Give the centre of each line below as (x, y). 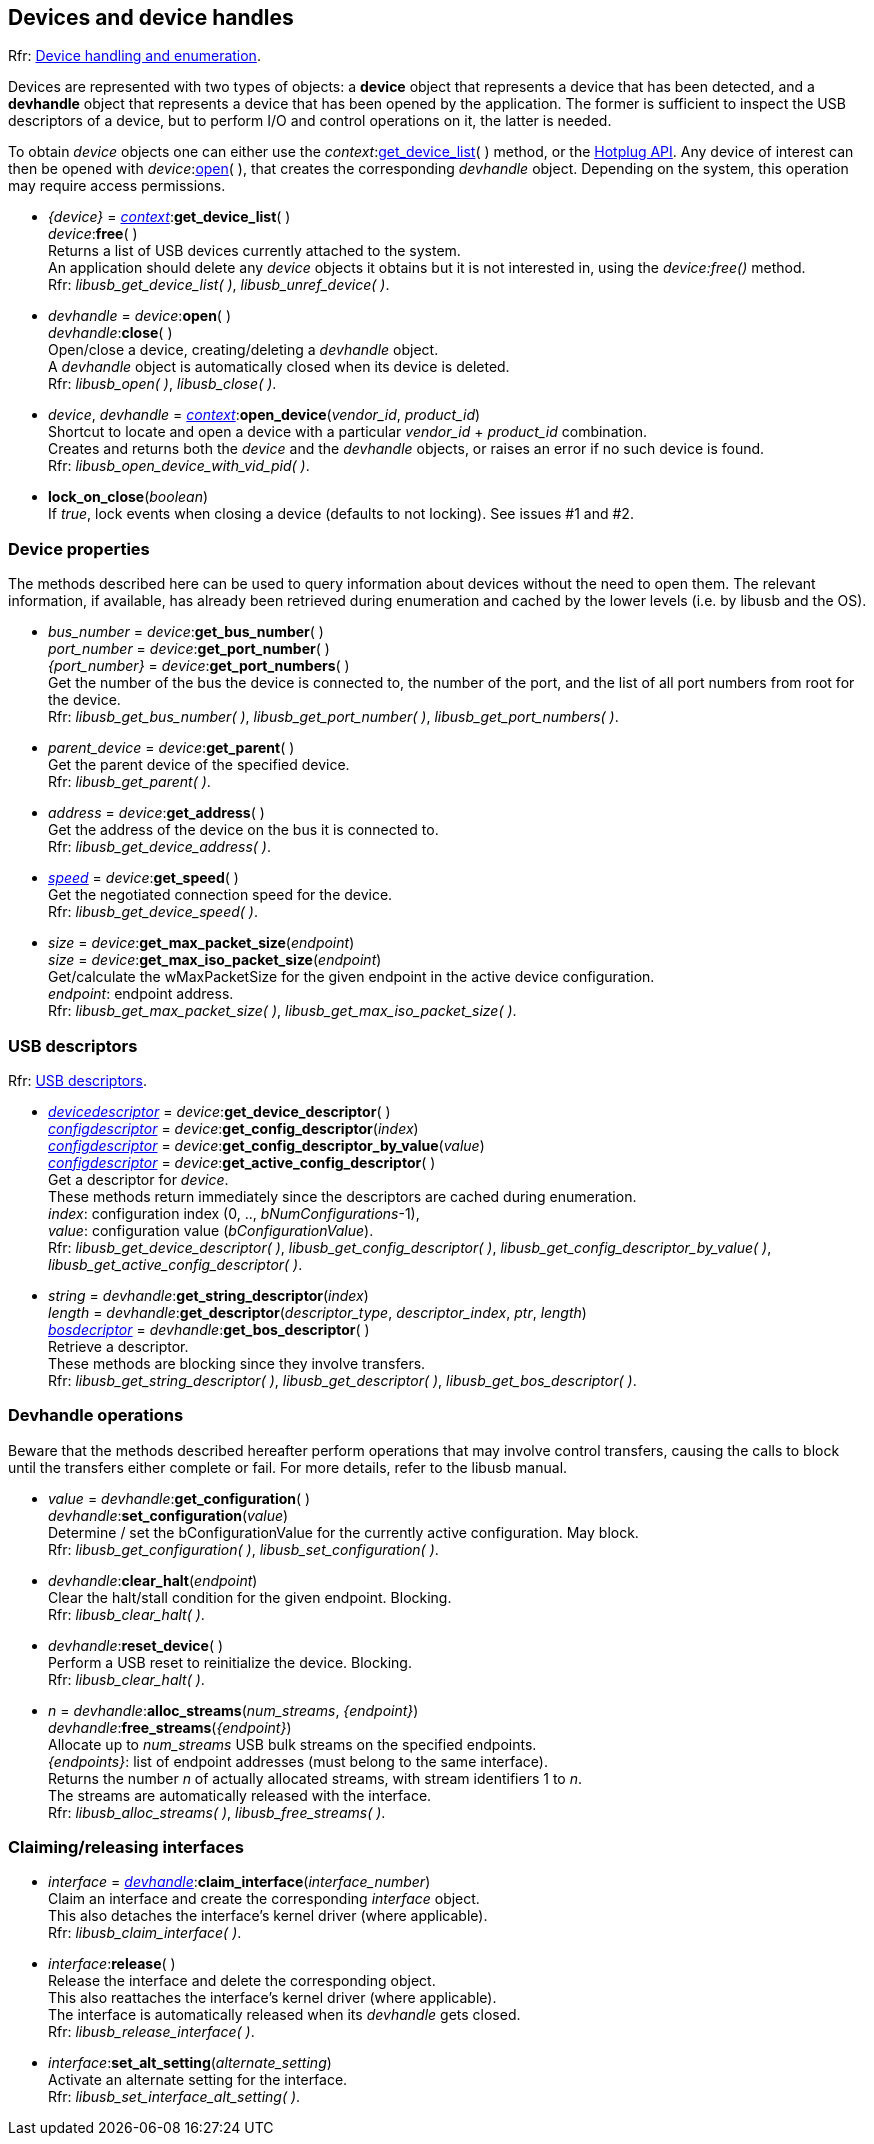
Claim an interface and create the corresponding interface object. (264, 1899)
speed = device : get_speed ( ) (143, 878)
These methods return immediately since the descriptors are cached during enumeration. (342, 1196)
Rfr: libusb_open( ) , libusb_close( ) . (162, 384)
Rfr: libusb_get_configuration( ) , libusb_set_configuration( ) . (243, 1549)
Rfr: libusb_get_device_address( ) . (159, 847)
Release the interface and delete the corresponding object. (242, 1981)
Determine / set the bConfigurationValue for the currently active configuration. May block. (343, 1532)
